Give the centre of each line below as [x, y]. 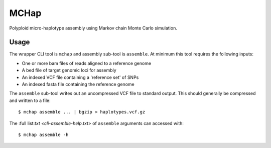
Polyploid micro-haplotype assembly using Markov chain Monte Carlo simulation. [93, 28]
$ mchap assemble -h [43, 134]
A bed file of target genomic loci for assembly [69, 70]
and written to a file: [30, 100]
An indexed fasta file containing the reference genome [78, 84]
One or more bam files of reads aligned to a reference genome [87, 63]
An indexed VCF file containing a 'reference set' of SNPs [80, 77]
